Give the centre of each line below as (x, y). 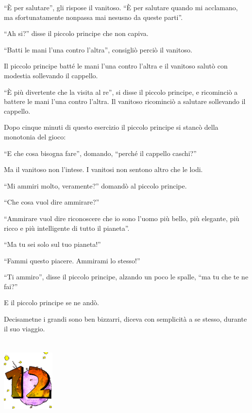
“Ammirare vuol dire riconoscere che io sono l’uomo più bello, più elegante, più (122, 218)
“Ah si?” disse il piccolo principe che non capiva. (76, 33)
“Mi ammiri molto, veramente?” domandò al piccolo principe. (95, 185)
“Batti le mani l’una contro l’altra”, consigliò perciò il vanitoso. (98, 49)
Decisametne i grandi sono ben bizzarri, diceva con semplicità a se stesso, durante (126, 319)
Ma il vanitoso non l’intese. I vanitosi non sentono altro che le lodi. (103, 169)
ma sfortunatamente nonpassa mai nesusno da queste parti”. (93, 17)
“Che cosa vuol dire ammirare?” (52, 202)
